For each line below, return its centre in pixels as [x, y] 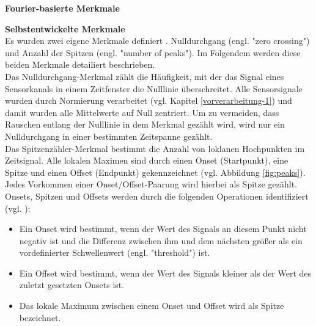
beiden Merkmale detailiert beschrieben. [80, 64]
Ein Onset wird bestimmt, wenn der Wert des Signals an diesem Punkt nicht [163, 229]
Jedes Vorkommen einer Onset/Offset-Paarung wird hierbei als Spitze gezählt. [151, 184]
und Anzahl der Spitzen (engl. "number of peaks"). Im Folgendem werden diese [153, 52]
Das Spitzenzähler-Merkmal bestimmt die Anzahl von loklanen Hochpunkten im [155, 148]
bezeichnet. [40, 317]
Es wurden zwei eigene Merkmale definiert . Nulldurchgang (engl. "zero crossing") [157, 41]
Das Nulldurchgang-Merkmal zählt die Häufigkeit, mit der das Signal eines [145, 76]
